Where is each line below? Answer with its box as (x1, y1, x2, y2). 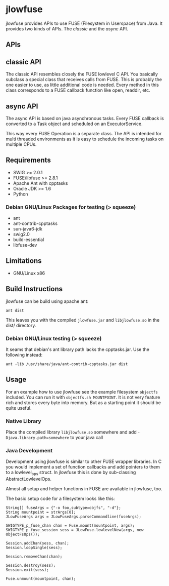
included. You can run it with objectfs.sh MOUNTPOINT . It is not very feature (6, 394, 160, 400)
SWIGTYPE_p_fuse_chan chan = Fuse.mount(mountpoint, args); (6, 523, 135, 528)
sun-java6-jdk (13, 226, 42, 232)
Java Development (6, 447, 52, 454)
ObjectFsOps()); (6, 532, 40, 537)
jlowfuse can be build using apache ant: (6, 298, 89, 304)
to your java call (70, 435, 103, 441)
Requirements (6, 156, 51, 165)
